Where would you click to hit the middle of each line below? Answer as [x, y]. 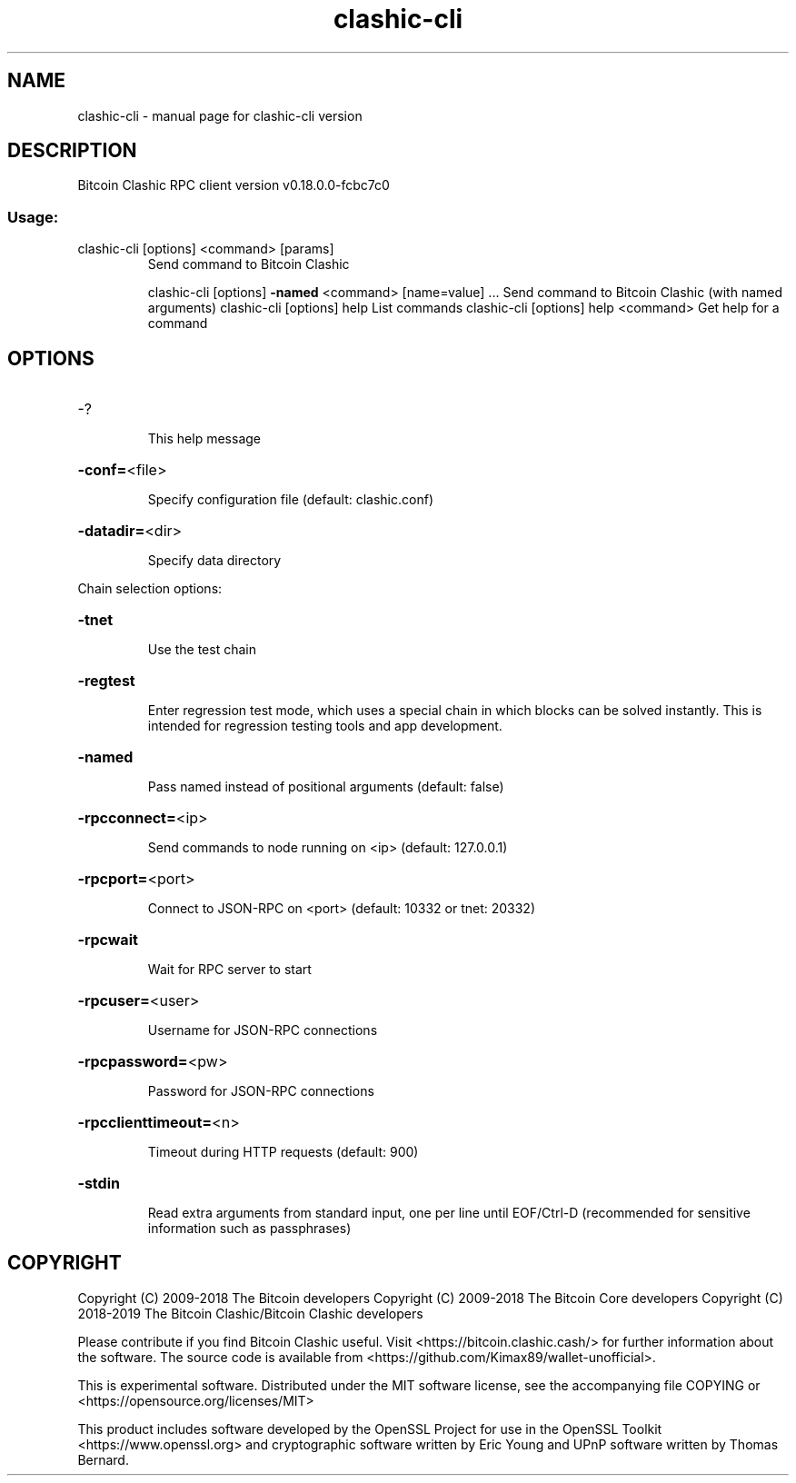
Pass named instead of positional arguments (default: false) [326, 787]
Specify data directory [214, 561]
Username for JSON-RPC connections [263, 1030]
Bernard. [103, 1459]
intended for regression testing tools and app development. [325, 726]
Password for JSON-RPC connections [261, 1091]
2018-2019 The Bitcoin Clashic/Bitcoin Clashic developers [250, 1313]
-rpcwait [108, 940]
